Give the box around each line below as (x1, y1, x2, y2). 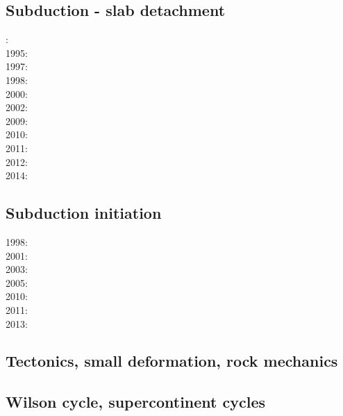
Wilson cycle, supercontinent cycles (6, 391, 266, 413)
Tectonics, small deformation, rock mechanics (6, 350, 338, 372)
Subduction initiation (6, 202, 162, 224)
